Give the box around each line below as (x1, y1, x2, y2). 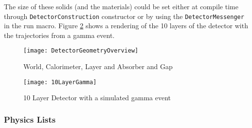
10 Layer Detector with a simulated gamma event (23, 92, 171, 103)
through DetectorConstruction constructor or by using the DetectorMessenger (4, 11, 244, 21)
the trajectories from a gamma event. (4, 30, 115, 40)
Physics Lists (4, 113, 56, 125)
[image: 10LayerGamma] (23, 78, 97, 86)
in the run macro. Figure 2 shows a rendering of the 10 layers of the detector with (4, 20, 248, 31)
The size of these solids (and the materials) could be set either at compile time (4, 1, 238, 11)
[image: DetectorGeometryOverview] (23, 47, 139, 55)
